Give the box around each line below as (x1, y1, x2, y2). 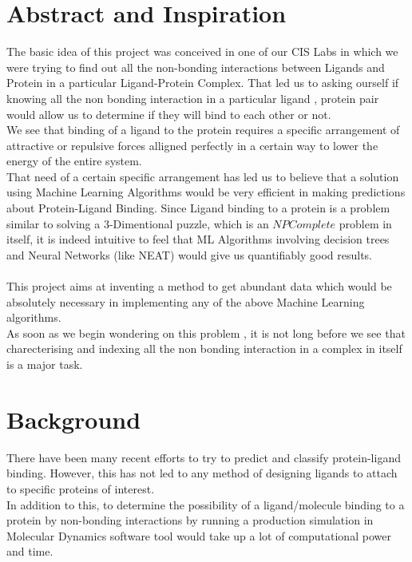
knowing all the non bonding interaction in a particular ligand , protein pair (6, 89, 379, 106)
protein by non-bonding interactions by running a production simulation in (6, 512, 374, 528)
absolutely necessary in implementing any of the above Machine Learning (6, 293, 365, 310)
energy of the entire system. (6, 152, 142, 169)
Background (6, 402, 141, 435)
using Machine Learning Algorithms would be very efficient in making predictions (6, 184, 406, 200)
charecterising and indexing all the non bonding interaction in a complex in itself (6, 340, 402, 357)
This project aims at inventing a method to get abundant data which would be (6, 278, 392, 295)
